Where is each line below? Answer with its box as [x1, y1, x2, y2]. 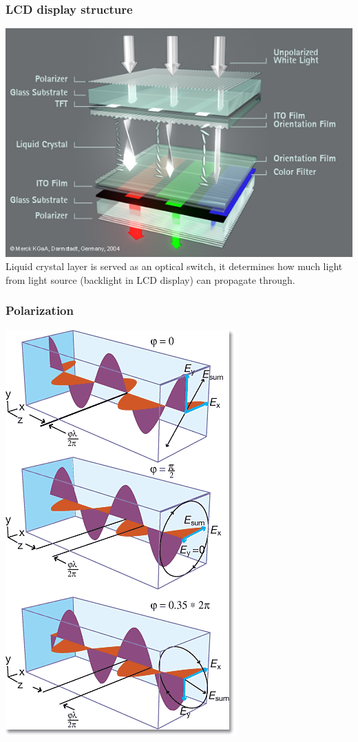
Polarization [6, 302, 74, 319]
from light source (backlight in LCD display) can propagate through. [6, 272, 295, 287]
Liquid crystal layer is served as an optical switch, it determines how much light [6, 259, 343, 274]
